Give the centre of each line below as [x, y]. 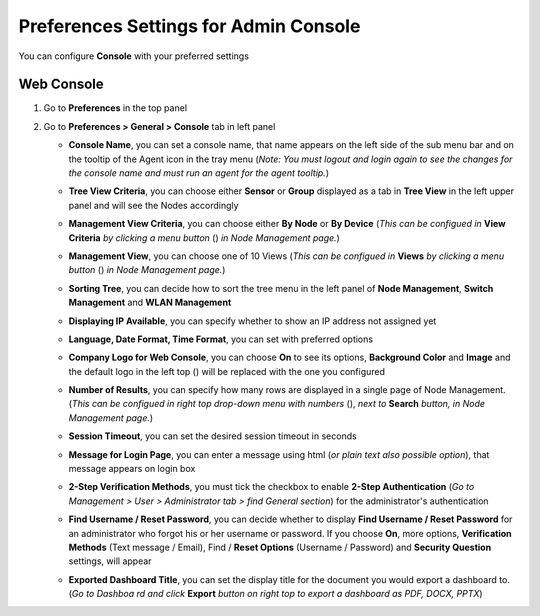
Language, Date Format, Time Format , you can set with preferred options [221, 339]
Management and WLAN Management [150, 302]
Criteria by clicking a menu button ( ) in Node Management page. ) [204, 237]
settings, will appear [110, 561]
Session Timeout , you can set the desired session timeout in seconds [212, 436]
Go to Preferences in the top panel [115, 108]
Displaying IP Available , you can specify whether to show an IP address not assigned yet [252, 321]
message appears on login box [132, 469]
